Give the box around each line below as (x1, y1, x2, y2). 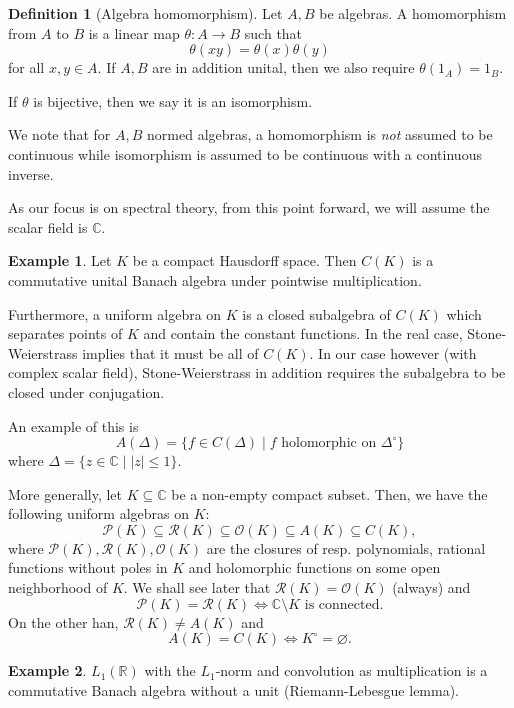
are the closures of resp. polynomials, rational (206, 537, 486, 558)
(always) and (392, 577, 471, 598)
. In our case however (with (309, 342, 477, 363)
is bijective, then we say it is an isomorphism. (33, 90, 313, 111)
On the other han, (8, 611, 119, 632)
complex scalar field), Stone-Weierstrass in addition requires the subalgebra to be (8, 362, 506, 383)
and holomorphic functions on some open (188, 557, 441, 578)
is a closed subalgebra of (242, 303, 391, 324)
